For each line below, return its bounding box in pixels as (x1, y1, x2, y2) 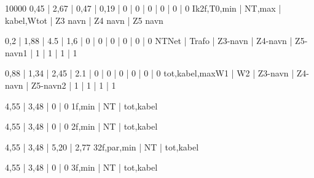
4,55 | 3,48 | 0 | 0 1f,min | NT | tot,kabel (5, 99, 158, 112)
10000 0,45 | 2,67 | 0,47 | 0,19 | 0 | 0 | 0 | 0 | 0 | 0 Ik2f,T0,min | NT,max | (5, 2, 281, 14)
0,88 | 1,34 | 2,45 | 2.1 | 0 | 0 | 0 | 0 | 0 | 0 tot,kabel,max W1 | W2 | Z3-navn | (5, 67, 294, 80)
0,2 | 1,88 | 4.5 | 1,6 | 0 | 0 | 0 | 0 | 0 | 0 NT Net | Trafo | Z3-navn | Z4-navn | (5, 34, 292, 47)
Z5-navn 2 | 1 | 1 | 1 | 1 (31, 78, 116, 91)
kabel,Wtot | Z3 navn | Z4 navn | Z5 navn (5, 13, 163, 26)
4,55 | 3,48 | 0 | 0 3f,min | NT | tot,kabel (5, 161, 158, 174)
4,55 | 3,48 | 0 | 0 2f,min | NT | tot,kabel (5, 120, 158, 133)
